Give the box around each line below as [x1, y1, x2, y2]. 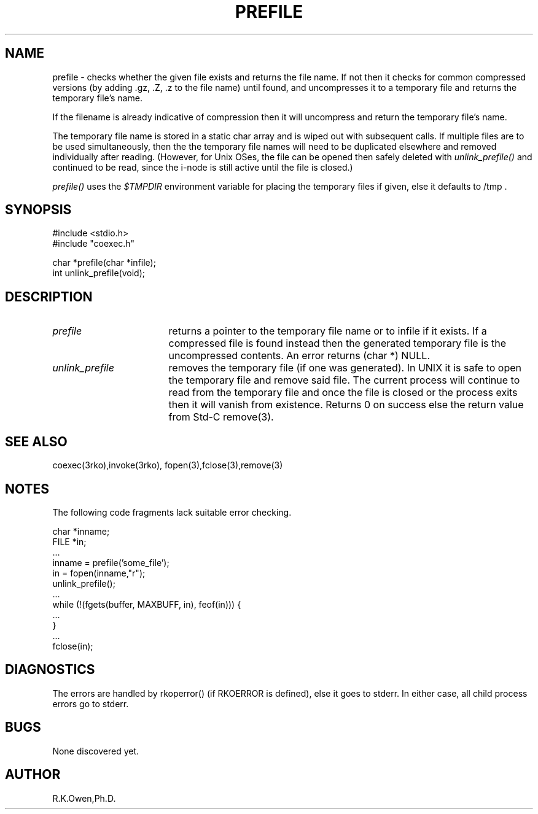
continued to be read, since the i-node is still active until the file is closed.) [52, 161, 353, 172]
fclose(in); [52, 640, 93, 651]
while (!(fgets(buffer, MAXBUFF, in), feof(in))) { [52, 599, 241, 610]
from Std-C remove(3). [168, 411, 274, 424]
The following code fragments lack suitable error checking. [52, 506, 292, 517]
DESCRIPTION [5, 289, 93, 304]
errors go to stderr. [52, 698, 129, 709]
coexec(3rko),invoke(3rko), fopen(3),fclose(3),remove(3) [52, 460, 283, 471]
